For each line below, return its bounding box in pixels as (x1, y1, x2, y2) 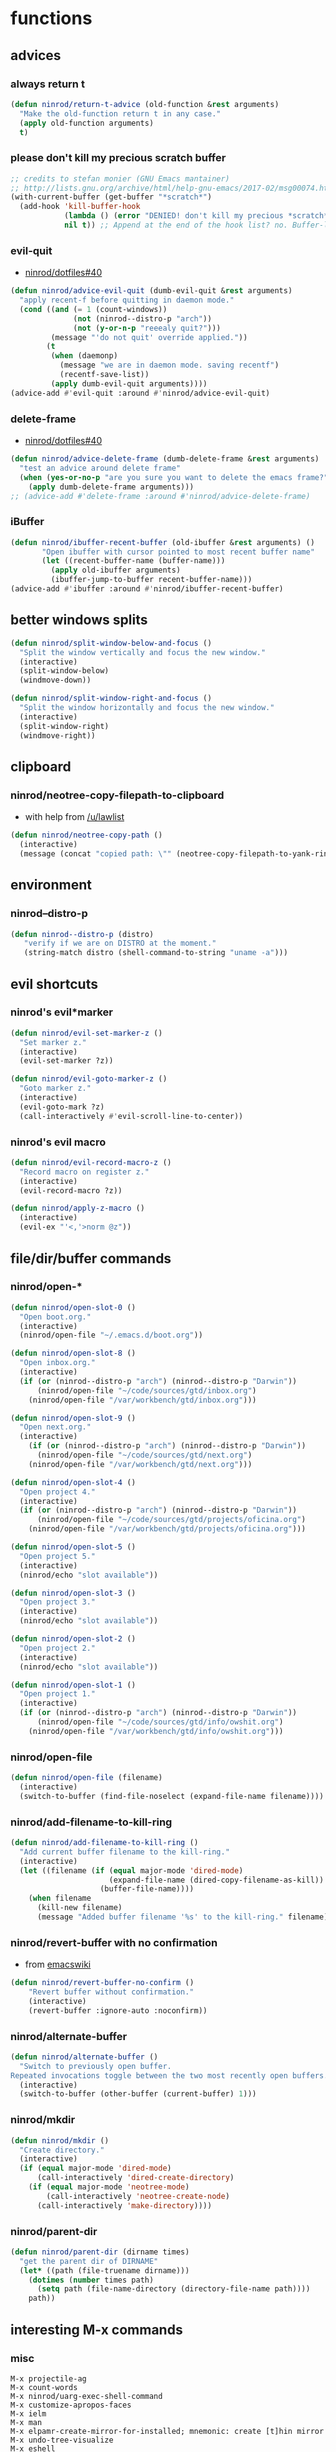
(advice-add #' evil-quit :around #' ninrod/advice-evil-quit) (10, 388, 271, 398)
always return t (10, 77, 85, 91)
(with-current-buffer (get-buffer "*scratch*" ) (10, 192, 213, 202)
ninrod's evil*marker (10, 1005, 114, 1019)
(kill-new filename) (36, 1903, 123, 1913)
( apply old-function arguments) (19, 118, 155, 128)
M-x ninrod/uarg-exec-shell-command (10, 2391, 163, 2401)
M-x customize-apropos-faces (10, 2400, 132, 2410)
